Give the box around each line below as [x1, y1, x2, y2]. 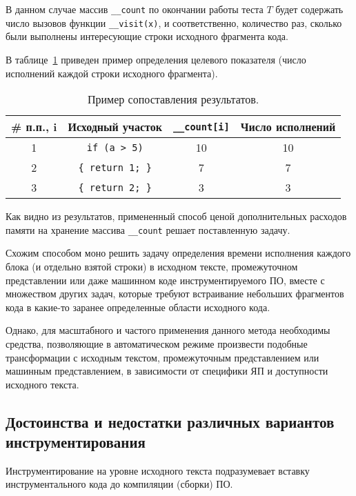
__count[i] [172, 121, 230, 132]
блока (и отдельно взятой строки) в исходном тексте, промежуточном [6, 259, 298, 273]
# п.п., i [11, 119, 57, 135]
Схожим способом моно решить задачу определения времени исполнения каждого [6, 246, 351, 260]
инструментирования [6, 431, 146, 453]
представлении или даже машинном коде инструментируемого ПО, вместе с [6, 272, 325, 287]
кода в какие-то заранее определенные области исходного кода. [6, 299, 270, 314]
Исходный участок [68, 119, 162, 135]
